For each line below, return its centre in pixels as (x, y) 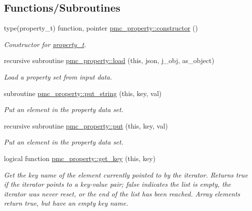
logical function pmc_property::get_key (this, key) (80, 158)
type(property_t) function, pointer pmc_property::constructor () (101, 28)
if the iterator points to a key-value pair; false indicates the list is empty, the (118, 184)
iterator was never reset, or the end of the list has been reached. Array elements (122, 193)
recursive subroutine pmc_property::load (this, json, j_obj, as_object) (109, 60)
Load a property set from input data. (58, 76)
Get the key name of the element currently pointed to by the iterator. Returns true (126, 174)
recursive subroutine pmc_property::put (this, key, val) (86, 125)
